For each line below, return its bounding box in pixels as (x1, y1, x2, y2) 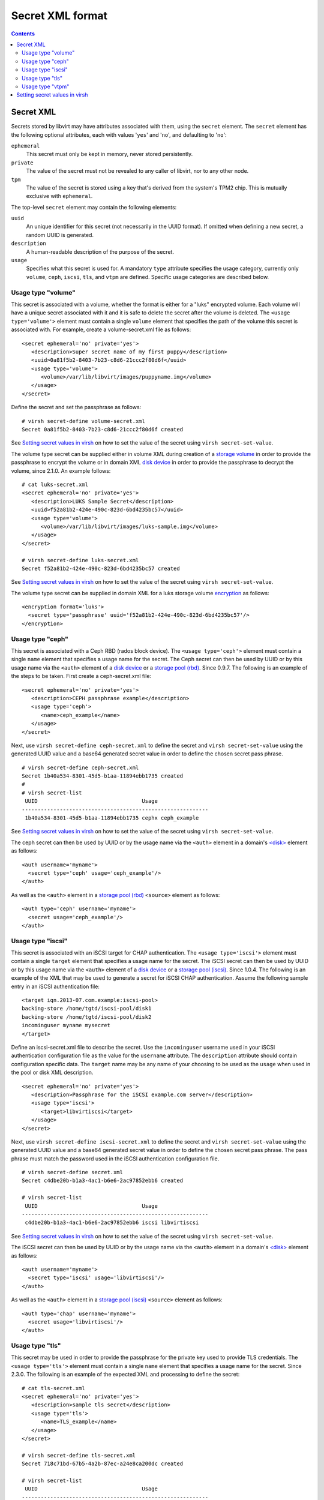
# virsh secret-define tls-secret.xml (22, 1452, 136, 1459)
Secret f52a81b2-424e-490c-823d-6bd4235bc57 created (22, 565, 180, 572)
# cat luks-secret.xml (22, 481, 89, 488)
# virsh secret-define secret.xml (22, 1169, 123, 1176)
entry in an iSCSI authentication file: (11, 983, 100, 990)
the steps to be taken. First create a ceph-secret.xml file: (11, 673, 152, 680)
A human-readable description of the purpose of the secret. (26, 248, 174, 255)
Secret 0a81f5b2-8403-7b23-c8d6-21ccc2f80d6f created (22, 426, 183, 433)
